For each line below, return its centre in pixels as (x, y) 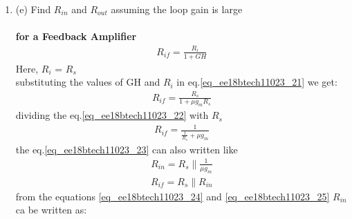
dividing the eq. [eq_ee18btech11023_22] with (112, 115)
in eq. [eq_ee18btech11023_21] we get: (257, 82)
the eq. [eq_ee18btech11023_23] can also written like (127, 149)
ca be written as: (51, 210)
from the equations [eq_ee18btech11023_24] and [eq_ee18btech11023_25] (173, 196)
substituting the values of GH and (88, 82)
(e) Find (33, 9)
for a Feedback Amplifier (76, 36)
